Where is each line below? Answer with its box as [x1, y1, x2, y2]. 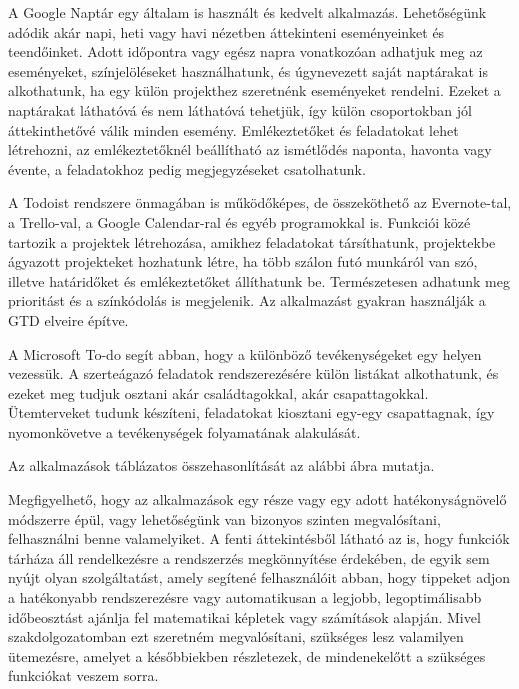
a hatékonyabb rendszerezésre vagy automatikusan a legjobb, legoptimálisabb [8, 587, 482, 608]
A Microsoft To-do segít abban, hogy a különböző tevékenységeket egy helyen [8, 343, 482, 364]
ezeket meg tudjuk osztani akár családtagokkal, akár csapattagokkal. [8, 382, 429, 403]
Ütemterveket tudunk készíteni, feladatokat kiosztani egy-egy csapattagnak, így [8, 402, 495, 423]
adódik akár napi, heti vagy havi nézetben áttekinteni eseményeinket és [8, 21, 445, 42]
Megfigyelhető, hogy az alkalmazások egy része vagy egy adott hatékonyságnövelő [8, 489, 507, 510]
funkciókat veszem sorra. [8, 665, 159, 686]
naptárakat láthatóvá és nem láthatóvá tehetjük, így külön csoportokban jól [8, 99, 472, 120]
